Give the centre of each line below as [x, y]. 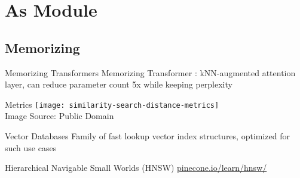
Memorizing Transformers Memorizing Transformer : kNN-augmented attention [150, 72]
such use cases [31, 147]
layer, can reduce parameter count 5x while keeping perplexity [119, 84]
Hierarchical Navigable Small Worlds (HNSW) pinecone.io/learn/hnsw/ [136, 168]
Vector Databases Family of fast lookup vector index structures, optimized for [147, 136]
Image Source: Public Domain [59, 116]
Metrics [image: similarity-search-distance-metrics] [112, 104]
